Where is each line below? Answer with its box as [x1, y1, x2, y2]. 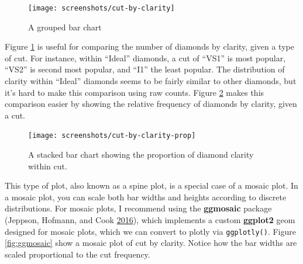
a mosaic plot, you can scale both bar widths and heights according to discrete [5, 190, 287, 203]
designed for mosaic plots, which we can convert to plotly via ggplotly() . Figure [5, 225, 296, 237]
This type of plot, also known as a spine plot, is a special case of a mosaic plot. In [5, 179, 298, 192]
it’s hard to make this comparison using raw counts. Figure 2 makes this [5, 86, 264, 98]
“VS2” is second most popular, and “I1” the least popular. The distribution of [5, 63, 285, 75]
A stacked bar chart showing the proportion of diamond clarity [28, 148, 254, 161]
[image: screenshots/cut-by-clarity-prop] [28, 131, 196, 140]
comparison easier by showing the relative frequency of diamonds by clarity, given [5, 98, 297, 110]
